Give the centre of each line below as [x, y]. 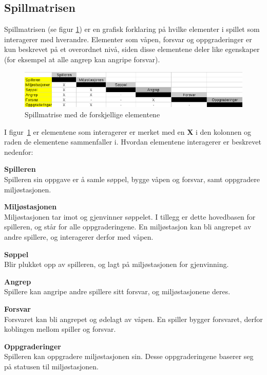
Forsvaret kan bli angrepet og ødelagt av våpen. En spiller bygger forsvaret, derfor [133, 319]
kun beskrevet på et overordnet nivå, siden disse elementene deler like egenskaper [132, 49]
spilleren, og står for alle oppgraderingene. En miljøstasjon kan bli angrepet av [128, 227]
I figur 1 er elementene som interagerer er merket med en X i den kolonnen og [128, 131]
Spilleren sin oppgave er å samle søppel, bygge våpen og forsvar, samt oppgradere [132, 179]
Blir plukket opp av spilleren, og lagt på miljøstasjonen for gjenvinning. [117, 264]
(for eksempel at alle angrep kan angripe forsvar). [82, 59]
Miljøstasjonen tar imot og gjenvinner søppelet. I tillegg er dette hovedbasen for [130, 216]
